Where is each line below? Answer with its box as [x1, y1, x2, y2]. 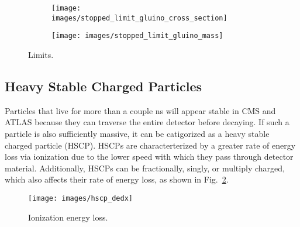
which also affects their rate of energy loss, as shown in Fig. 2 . [5, 173, 229, 185]
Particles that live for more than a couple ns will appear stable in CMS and [5, 104, 276, 116]
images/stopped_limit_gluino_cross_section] [51, 13, 227, 22]
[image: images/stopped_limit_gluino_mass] [51, 32, 223, 40]
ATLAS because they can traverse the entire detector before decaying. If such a [5, 116, 289, 128]
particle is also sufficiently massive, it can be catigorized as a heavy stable [5, 127, 270, 139]
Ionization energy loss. [28, 211, 108, 223]
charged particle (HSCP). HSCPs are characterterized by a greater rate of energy [5, 139, 296, 151]
